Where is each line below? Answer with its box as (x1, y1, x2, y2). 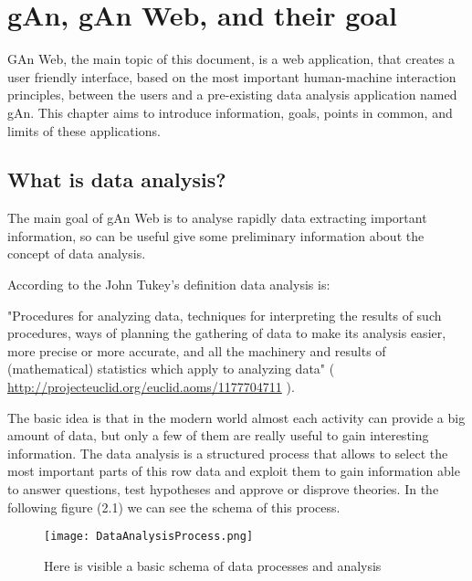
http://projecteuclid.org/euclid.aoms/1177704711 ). (7, 377, 295, 396)
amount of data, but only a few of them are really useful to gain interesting (7, 426, 429, 445)
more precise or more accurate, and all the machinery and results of (7, 341, 386, 360)
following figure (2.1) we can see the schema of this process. (7, 497, 341, 516)
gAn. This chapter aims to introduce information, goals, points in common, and (7, 102, 453, 121)
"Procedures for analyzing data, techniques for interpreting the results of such (7, 305, 442, 324)
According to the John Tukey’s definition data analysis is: (7, 275, 330, 294)
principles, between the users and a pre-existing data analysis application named (7, 85, 457, 104)
